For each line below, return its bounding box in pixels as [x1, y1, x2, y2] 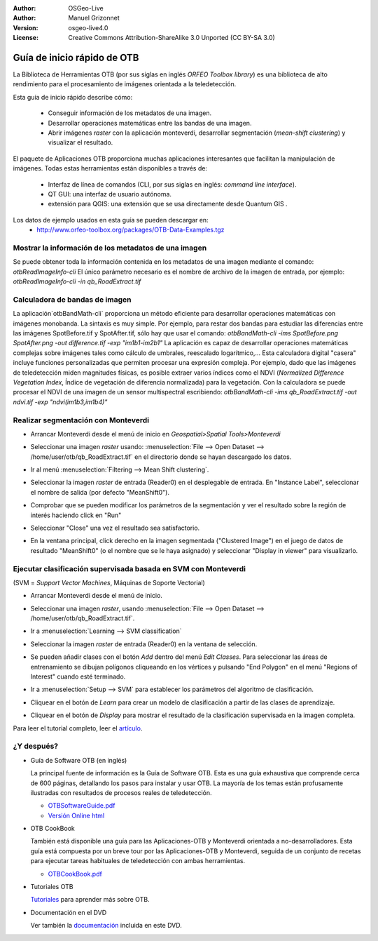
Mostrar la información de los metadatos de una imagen [13, 243, 207, 253]
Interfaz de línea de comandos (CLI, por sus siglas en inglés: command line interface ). [48, 180, 297, 189]
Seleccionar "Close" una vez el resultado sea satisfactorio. [30, 523, 200, 532]
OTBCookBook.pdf [48, 869, 103, 878]
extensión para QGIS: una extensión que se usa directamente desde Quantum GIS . [48, 200, 288, 208]
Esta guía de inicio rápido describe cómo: [13, 93, 133, 101]
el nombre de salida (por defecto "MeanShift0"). [30, 488, 169, 496]
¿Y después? [13, 741, 59, 751]
